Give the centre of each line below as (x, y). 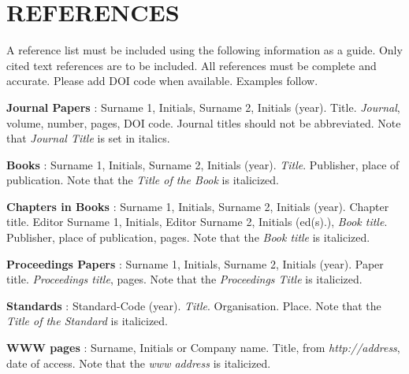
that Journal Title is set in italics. (88, 138)
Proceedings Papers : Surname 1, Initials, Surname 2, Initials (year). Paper (195, 263)
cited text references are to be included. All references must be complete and (191, 65)
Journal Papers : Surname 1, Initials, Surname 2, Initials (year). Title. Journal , (203, 107)
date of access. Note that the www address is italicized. (139, 363)
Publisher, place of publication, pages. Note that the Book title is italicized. (188, 237)
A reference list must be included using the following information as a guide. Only (204, 50)
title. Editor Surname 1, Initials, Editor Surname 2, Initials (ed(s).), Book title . (197, 222)
